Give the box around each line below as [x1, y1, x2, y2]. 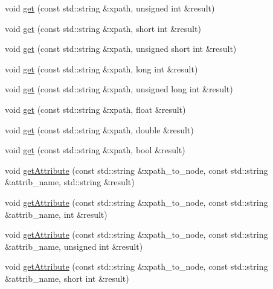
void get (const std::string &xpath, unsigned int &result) [5, 2, 215, 14]
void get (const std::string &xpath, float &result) [5, 103, 186, 115]
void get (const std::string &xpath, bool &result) [5, 144, 185, 156]
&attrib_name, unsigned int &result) [5, 240, 143, 252]
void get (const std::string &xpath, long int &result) [5, 62, 198, 75]
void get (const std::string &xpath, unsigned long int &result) [5, 83, 233, 95]
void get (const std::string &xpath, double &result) [5, 123, 194, 136]
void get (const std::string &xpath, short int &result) [5, 22, 201, 34]
